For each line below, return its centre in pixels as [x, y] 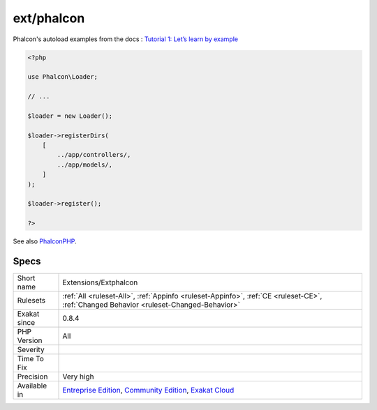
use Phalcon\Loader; [62, 77]
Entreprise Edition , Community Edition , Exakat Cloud [148, 390]
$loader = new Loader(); [70, 116]
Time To [31, 359]
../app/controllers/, [94, 155]
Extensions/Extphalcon [100, 282]
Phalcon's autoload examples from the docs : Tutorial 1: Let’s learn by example [126, 39]
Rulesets [31, 301]
